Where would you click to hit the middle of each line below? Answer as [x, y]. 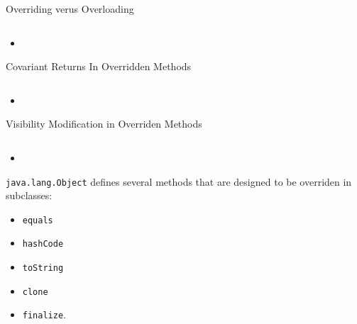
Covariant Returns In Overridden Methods [99, 66]
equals [38, 220]
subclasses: [29, 195]
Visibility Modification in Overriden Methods [104, 124]
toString [43, 268]
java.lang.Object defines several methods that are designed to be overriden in [179, 181]
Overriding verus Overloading [70, 9]
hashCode [43, 244]
